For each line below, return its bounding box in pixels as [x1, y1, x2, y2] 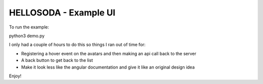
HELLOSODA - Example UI [9, 7, 115, 18]
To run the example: [9, 24, 49, 30]
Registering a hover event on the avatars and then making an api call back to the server [21, 51, 197, 56]
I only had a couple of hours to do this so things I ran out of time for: [9, 42, 146, 48]
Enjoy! [9, 73, 22, 79]
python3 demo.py [9, 33, 45, 39]
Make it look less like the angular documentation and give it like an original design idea [21, 64, 195, 70]
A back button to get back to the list [21, 57, 93, 63]
